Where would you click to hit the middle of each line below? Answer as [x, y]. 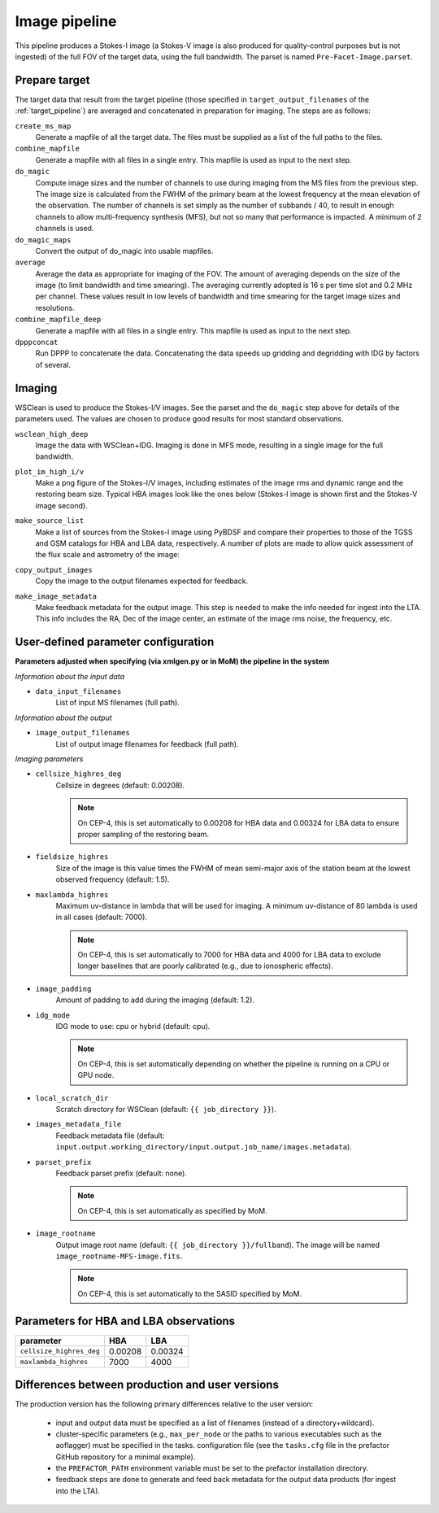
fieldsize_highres [72, 857]
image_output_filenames [83, 733]
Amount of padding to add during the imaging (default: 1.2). [155, 1000]
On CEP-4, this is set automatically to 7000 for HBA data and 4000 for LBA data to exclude [229, 955]
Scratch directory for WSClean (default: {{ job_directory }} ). [166, 1109]
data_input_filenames [78, 692]
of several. [53, 364]
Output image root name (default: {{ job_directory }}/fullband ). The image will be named [217, 1245]
